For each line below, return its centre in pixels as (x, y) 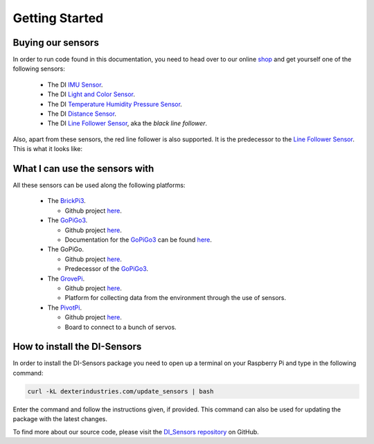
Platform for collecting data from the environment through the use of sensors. (176, 298)
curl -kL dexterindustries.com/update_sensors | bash (121, 391)
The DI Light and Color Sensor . (91, 94)
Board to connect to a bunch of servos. (121, 327)
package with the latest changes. (60, 419)
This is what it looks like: (48, 149)
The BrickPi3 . (66, 201)
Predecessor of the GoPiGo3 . (107, 269)
